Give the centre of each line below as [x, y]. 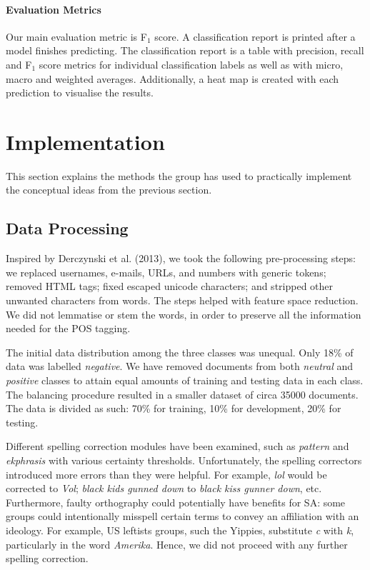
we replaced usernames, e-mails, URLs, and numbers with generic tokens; [166, 272]
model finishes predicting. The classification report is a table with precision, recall [185, 50]
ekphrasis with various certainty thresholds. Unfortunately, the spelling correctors [184, 460]
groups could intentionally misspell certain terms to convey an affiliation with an [182, 516]
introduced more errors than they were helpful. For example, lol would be [166, 474]
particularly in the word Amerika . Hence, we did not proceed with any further [177, 544]
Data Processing [67, 228]
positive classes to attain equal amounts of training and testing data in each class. [185, 380]
